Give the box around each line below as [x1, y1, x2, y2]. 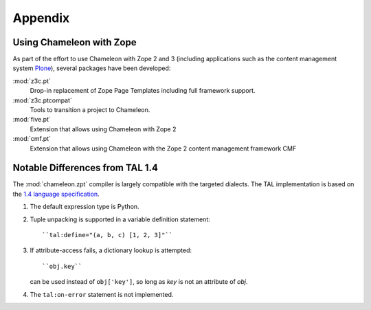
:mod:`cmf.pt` [12, 135, 52, 143]
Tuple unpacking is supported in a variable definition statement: [30, 215, 211, 223]
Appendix [12, 10, 70, 25]
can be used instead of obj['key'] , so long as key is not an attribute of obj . [30, 278, 248, 286]
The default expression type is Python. [30, 203, 140, 211]
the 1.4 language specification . [12, 190, 100, 198]
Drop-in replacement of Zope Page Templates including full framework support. [30, 87, 256, 95]
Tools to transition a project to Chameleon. [30, 106, 150, 114]
